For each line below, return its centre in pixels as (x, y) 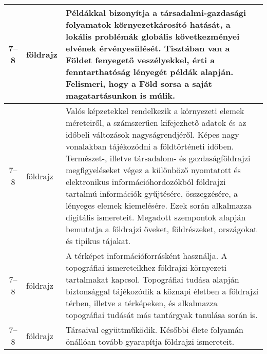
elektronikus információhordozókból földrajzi (146, 182)
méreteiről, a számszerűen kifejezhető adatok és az (156, 123)
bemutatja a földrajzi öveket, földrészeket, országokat (161, 229)
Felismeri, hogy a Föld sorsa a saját (139, 83)
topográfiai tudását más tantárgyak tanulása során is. (161, 315)
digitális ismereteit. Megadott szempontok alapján (156, 217)
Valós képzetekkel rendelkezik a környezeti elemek (155, 111)
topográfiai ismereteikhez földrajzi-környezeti (146, 267)
